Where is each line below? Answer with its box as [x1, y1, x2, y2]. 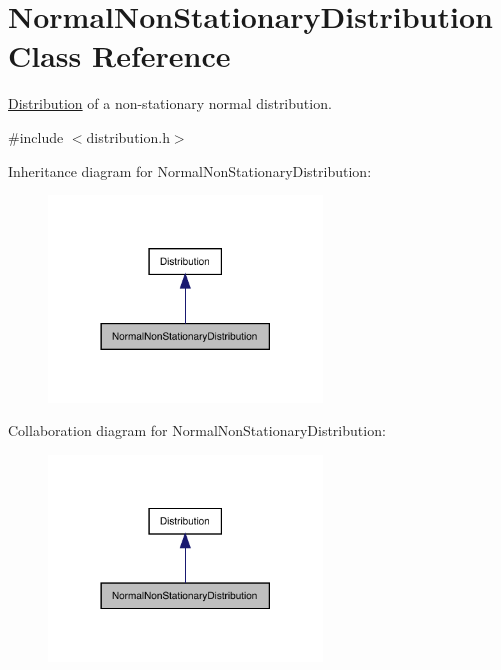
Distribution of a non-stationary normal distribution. [8, 93, 332, 114]
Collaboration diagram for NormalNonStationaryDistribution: [8, 420, 386, 441]
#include [8, 126, 64, 147]
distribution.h [86, 126, 170, 147]
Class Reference [8, 35, 231, 76]
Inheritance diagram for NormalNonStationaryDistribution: [8, 160, 372, 181]
